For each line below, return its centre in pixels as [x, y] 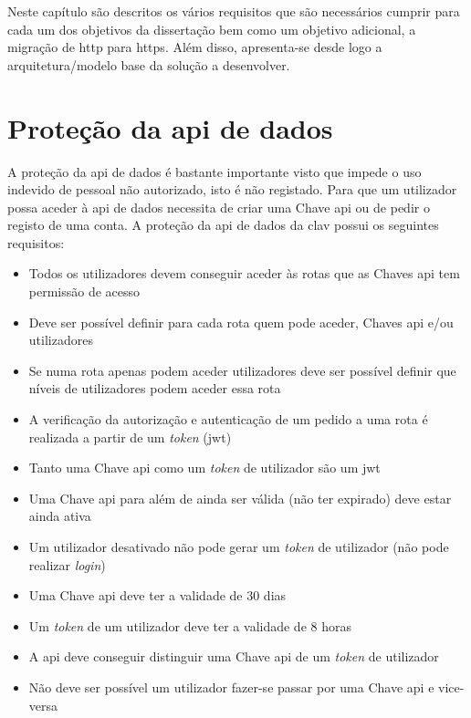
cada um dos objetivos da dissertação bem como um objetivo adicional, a [212, 29]
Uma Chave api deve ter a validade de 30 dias [157, 595]
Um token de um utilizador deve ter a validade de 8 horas [190, 625]
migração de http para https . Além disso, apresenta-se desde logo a [195, 47]
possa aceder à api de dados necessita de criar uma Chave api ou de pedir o [219, 207]
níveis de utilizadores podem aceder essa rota [155, 388]
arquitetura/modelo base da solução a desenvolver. [149, 64]
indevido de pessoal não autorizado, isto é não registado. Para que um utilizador [232, 189]
